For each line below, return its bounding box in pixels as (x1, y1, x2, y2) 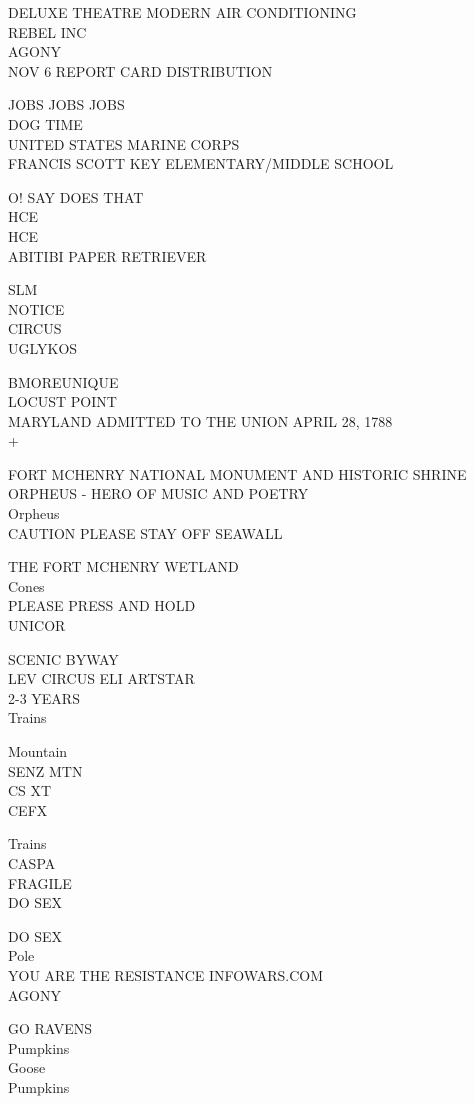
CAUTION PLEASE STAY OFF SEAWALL (8, 522, 283, 543)
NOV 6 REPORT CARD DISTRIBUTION (8, 60, 273, 81)
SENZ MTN (8, 760, 83, 781)
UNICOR (8, 615, 66, 636)
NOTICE (8, 298, 65, 319)
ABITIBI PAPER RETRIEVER (8, 245, 207, 266)
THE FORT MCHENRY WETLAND (8, 556, 239, 577)
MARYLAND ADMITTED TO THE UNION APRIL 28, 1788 (8, 410, 393, 431)
